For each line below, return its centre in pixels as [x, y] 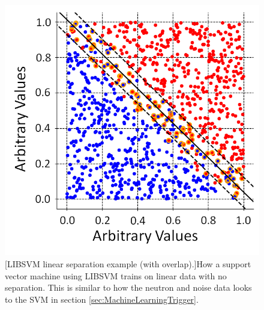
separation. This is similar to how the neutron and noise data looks [128, 287]
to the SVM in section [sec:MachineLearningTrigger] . [102, 299]
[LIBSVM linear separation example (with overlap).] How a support [128, 264]
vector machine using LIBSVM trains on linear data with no [116, 275]
